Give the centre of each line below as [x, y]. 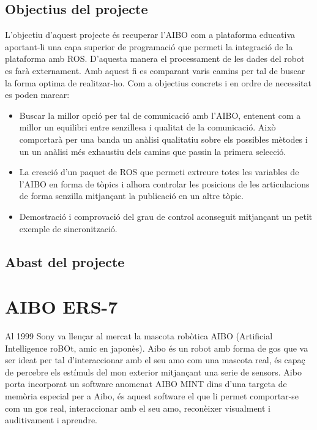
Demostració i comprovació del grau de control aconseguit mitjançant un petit [166, 216]
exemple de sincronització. [68, 228]
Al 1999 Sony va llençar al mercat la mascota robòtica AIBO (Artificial [139, 336]
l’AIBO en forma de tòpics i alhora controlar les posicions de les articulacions [164, 183]
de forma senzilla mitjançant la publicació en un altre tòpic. [131, 196]
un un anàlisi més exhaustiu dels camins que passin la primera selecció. [153, 151]
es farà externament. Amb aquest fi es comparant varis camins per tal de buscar [155, 70]
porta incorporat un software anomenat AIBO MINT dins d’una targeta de [146, 384]
